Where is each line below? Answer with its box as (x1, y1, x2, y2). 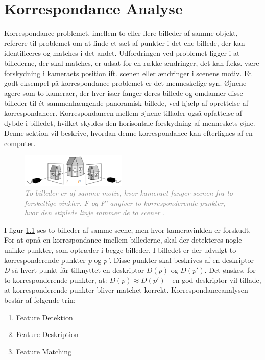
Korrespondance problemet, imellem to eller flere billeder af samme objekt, (4, 28, 238, 38)
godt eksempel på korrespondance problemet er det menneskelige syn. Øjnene (4, 78, 247, 88)
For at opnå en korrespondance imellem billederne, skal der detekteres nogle (4, 234, 242, 245)
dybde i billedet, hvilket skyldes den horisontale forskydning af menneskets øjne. (4, 117, 255, 128)
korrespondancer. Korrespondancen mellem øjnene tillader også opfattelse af (4, 107, 243, 118)
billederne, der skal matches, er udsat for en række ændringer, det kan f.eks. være (4, 57, 259, 68)
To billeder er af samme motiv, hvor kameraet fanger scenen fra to (25, 187, 233, 198)
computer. (4, 137, 36, 148)
